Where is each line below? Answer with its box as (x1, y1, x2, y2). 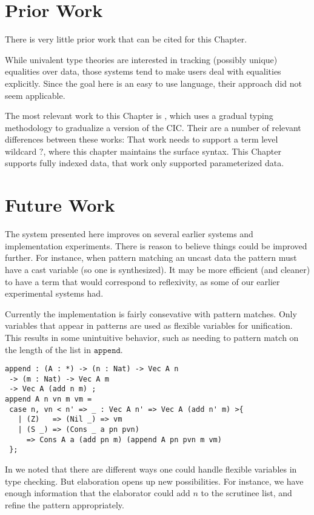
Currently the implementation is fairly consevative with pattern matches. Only (5, 307, 297, 320)
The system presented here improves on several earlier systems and (5, 227, 253, 240)
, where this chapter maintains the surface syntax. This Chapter (43, 144, 281, 157)
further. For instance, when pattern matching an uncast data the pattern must (5, 251, 297, 264)
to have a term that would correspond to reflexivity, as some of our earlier (5, 275, 280, 288)
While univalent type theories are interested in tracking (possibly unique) (5, 53, 278, 66)
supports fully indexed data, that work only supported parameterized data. (5, 157, 284, 169)
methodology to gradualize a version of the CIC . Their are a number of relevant (5, 121, 301, 133)
